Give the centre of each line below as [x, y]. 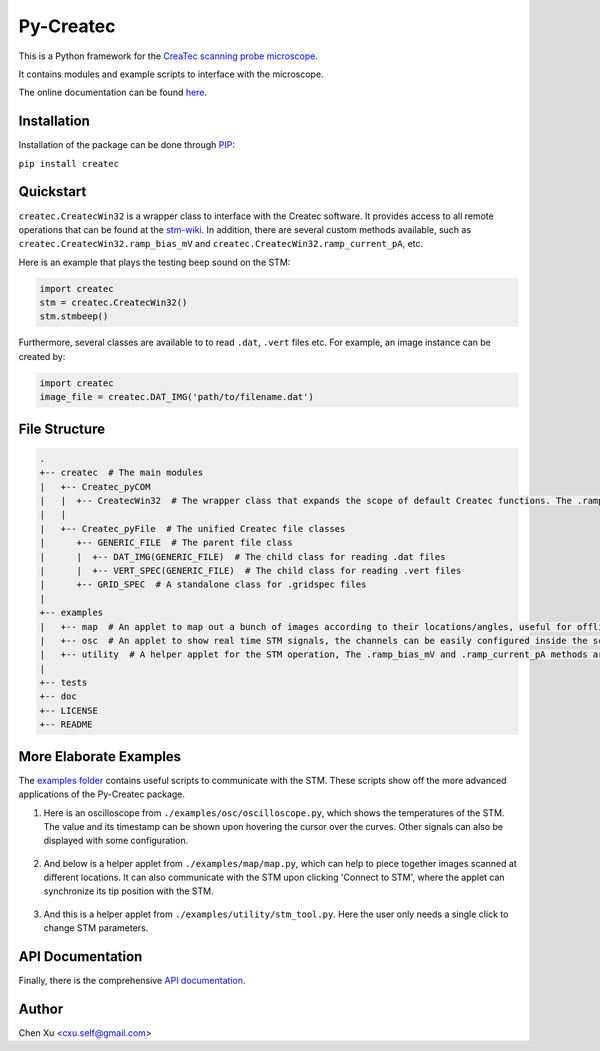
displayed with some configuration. [116, 841]
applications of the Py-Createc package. [101, 794]
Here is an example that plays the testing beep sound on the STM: [154, 262]
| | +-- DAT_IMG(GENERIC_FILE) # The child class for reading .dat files [242, 556]
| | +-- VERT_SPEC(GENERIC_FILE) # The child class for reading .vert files [250, 570]
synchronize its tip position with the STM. [128, 891]
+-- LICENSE [69, 710]
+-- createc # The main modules [121, 473]
